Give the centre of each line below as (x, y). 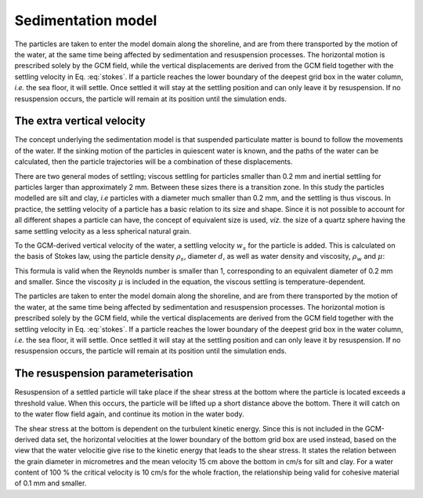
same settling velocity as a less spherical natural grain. (103, 231)
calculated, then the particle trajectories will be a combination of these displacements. (154, 162)
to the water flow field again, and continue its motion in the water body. (129, 414)
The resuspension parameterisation (104, 374)
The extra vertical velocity (80, 121)
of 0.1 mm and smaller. (51, 483)
